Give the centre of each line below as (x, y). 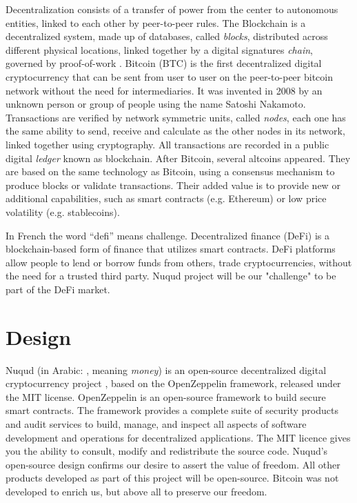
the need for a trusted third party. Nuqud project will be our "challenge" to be (171, 276)
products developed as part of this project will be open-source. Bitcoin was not (172, 478)
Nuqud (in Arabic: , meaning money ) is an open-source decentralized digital (166, 369)
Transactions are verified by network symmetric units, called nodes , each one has (176, 117)
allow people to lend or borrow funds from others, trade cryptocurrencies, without (179, 262)
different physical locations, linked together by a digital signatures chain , (159, 49)
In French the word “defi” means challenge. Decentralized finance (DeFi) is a (168, 235)
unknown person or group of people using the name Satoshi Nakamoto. (156, 104)
